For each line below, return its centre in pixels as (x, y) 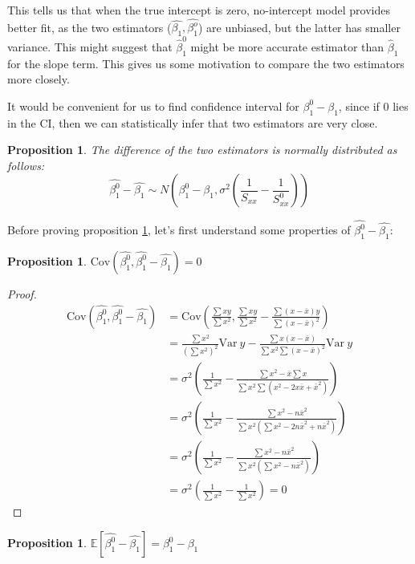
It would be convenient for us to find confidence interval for (153, 105)
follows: (26, 165)
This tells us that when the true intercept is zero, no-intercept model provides (199, 10)
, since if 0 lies (373, 105)
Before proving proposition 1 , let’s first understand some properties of (179, 230)
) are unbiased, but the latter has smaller (299, 27)
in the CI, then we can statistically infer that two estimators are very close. (193, 122)
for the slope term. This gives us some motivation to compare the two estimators (206, 63)
